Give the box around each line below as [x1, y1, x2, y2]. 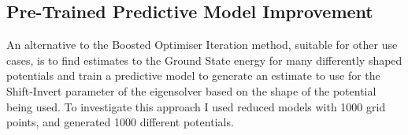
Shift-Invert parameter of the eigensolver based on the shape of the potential [6, 82, 376, 99]
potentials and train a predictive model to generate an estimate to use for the [6, 67, 380, 84]
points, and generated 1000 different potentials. [6, 114, 234, 130]
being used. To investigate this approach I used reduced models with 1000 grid [6, 98, 386, 114]
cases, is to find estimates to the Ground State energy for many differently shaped [6, 51, 402, 68]
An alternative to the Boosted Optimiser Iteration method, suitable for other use [6, 36, 398, 53]
